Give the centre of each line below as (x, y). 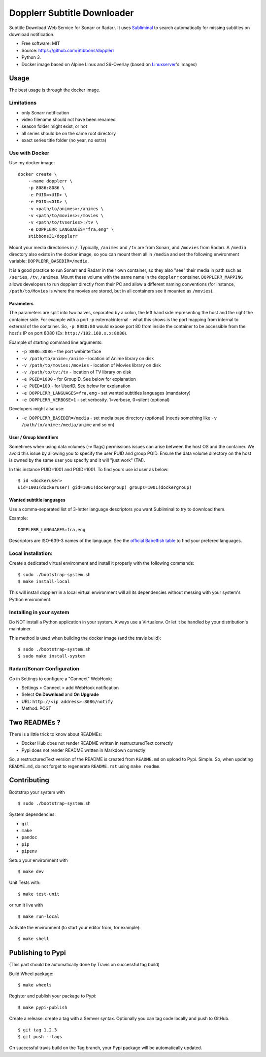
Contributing (29, 780)
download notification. (32, 34)
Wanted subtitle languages (37, 500)
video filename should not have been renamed (68, 119)
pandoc (29, 838)
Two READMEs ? (35, 722)
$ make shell (33, 939)
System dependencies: (33, 814)
